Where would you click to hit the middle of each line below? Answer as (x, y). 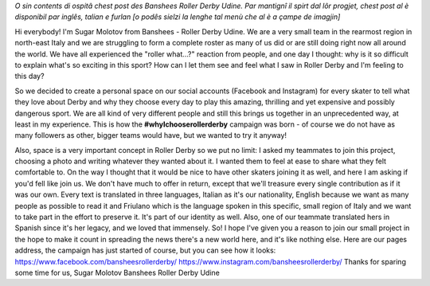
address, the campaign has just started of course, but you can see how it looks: (145, 250)
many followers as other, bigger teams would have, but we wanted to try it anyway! (150, 135)
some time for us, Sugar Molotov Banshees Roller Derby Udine (117, 272)
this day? (29, 76)
